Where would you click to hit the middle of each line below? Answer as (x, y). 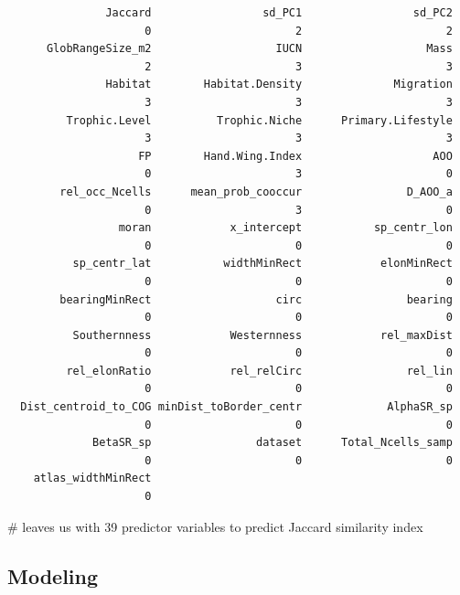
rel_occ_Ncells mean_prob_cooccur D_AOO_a (256, 191)
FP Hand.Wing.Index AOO (295, 156)
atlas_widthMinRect (92, 478)
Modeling (53, 575)
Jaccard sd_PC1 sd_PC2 (279, 13)
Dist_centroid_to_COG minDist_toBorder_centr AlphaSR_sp (236, 407)
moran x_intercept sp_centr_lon (285, 228)
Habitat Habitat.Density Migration (279, 85)
